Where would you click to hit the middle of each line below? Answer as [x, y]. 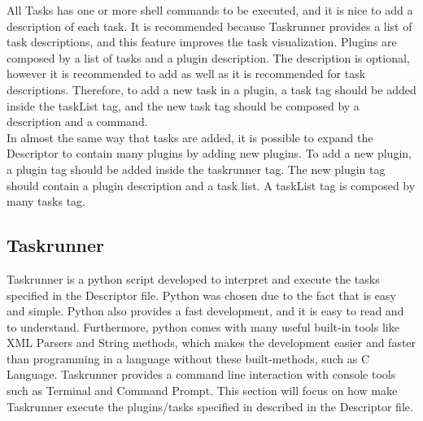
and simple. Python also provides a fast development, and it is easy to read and [205, 311]
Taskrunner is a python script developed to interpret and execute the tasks [193, 278]
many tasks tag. [46, 201]
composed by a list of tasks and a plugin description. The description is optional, [208, 57]
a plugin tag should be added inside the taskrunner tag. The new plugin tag [196, 169]
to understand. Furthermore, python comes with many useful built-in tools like [203, 326]
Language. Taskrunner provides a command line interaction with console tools [201, 374]
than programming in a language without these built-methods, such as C [188, 358]
